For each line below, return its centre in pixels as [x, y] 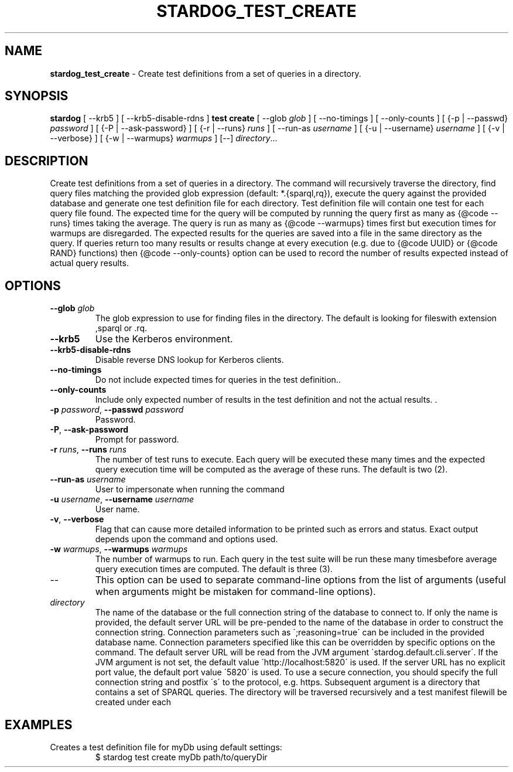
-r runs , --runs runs [88, 450]
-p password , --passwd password [117, 410]
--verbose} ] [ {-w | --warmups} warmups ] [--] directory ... [164, 138]
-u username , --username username [122, 499]
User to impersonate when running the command [190, 489]
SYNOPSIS [37, 96]
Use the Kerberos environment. [164, 339]
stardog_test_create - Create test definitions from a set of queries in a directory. [206, 73]
